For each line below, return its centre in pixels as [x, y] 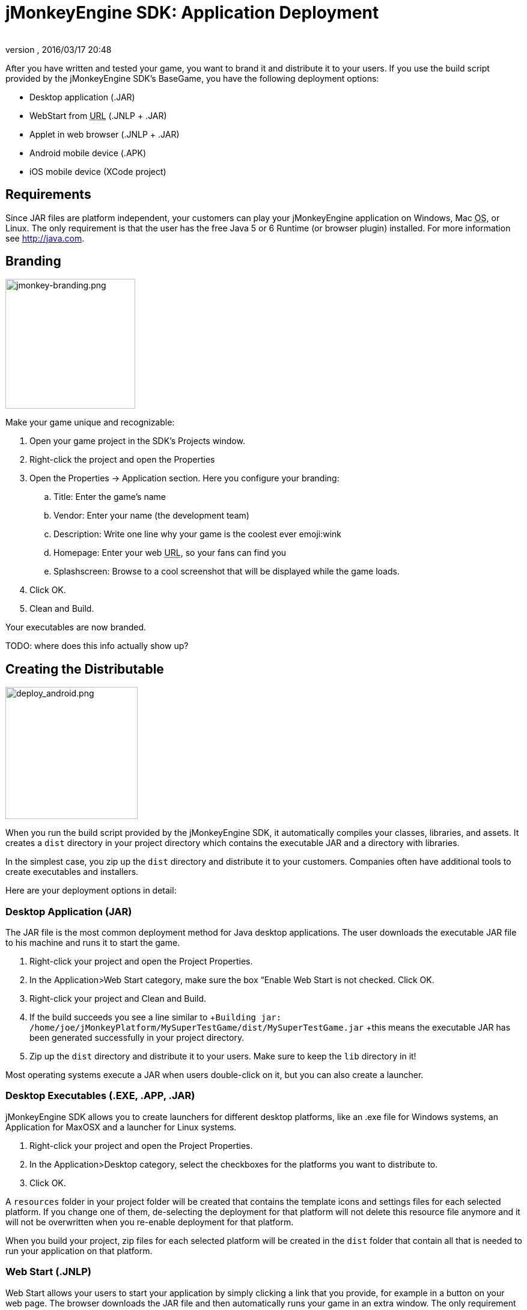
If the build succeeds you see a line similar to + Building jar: [156, 1017]
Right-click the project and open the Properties [122, 460]
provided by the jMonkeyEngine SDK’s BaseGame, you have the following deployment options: [192, 78]
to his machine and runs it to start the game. [93, 943]
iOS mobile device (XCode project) [98, 171]
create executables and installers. [72, 872]
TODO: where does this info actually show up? [97, 646]
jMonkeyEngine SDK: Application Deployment [192, 13]
